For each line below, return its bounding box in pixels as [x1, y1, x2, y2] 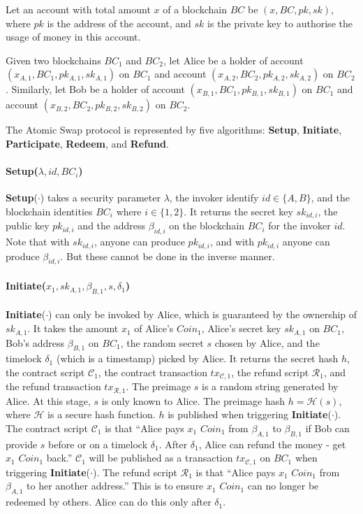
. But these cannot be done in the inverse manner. [60, 248, 275, 263]
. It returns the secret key [184, 204, 293, 218]
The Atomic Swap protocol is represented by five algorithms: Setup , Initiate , [6, 122, 342, 137]
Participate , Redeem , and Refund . [6, 136, 169, 150]
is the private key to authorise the [207, 15, 353, 30]
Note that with [6, 234, 70, 249]
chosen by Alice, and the [214, 335, 320, 350]
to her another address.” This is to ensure [27, 478, 204, 493]
